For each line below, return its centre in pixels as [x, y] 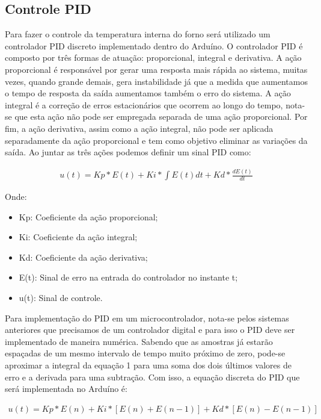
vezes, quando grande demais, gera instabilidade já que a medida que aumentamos [156, 81]
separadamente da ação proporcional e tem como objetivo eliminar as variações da [156, 140]
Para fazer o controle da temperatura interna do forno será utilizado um [138, 34]
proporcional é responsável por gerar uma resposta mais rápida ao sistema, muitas [156, 69]
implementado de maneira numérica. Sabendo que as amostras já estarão [139, 341]
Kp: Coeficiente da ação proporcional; [88, 216]
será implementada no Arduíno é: [66, 389]
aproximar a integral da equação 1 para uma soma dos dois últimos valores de [148, 365]
